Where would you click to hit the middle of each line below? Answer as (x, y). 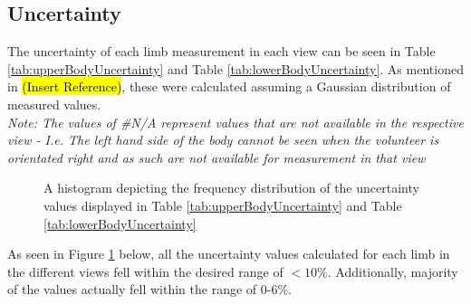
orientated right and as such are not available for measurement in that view (216, 157)
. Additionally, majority (393, 271)
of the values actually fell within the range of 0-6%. (149, 289)
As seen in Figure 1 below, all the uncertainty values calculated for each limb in (229, 254)
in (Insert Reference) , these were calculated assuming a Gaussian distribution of (229, 86)
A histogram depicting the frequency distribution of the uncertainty (231, 188)
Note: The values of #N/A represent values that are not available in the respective (235, 122)
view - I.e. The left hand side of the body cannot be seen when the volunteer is (223, 140)
